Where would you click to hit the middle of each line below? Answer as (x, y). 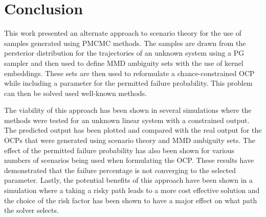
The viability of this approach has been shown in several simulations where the (128, 110)
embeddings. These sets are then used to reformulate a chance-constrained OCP (129, 73)
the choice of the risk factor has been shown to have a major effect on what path (131, 200)
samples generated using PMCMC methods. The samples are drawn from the (125, 43)
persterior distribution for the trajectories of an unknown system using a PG (124, 53)
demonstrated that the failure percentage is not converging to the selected (120, 170)
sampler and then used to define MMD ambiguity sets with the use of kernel (124, 63)
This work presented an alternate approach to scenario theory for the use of (123, 33)
